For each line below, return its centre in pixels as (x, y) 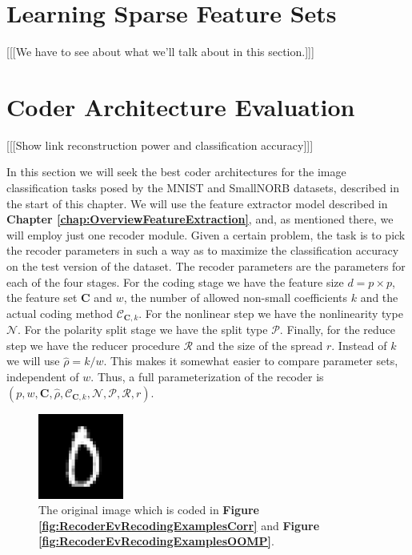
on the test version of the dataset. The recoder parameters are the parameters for (206, 266)
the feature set (42, 298)
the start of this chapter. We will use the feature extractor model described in (197, 203)
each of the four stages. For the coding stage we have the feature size (175, 282)
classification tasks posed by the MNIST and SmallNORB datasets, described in (203, 188)
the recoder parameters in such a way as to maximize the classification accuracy (203, 250)
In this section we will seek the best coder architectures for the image (176, 172)
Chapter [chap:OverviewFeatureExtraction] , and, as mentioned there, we (200, 219)
